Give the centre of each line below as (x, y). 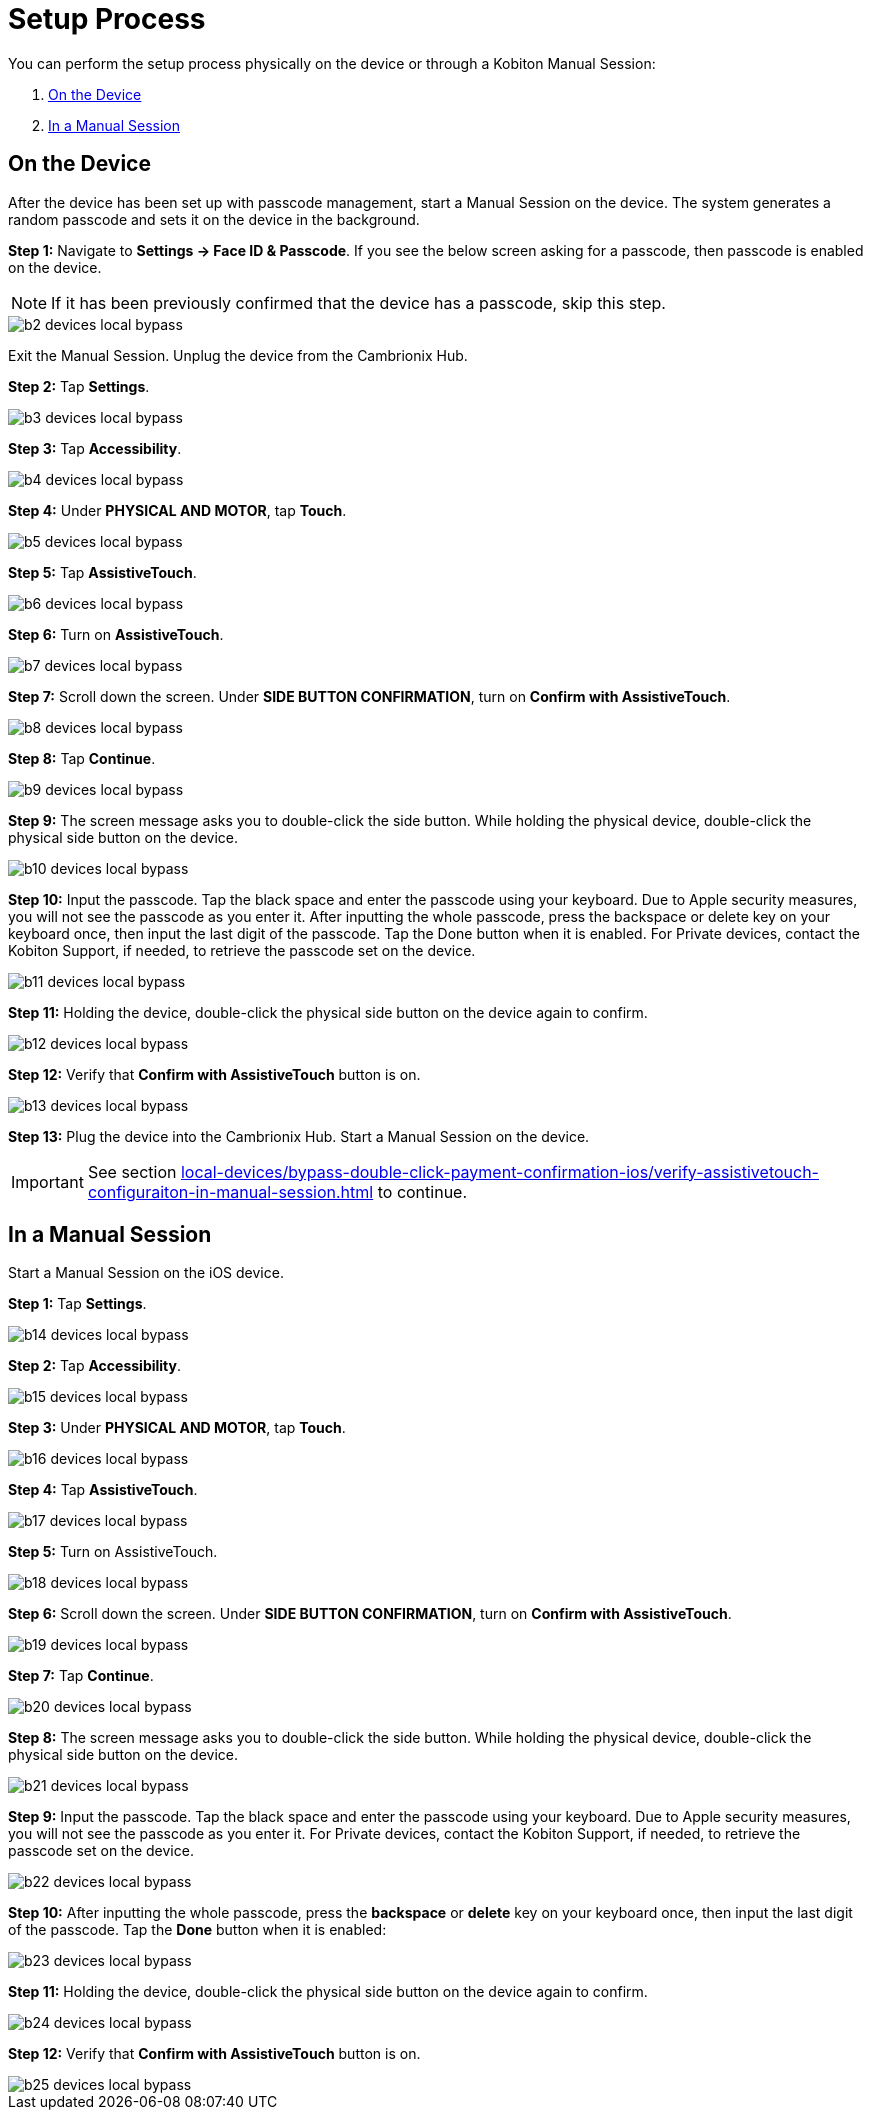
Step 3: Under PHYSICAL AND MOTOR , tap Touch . (177, 1428)
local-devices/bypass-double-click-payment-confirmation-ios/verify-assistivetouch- (499, 1171)
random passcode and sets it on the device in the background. (214, 219)
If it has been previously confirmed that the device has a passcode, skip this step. (358, 302)
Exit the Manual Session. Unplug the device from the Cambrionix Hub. (238, 355)
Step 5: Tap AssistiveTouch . (102, 572)
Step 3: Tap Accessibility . (95, 448)
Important (47, 1181)
